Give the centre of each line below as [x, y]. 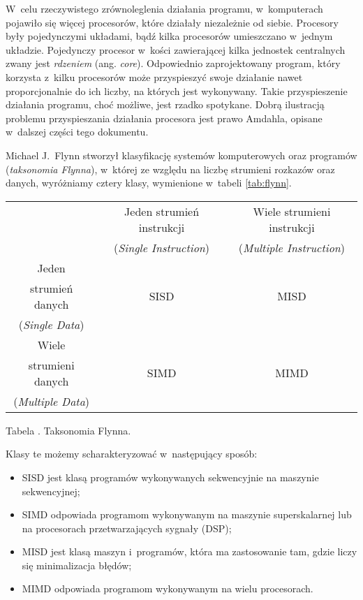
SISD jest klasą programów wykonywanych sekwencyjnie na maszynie [170, 477]
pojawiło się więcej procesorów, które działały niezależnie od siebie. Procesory [172, 22]
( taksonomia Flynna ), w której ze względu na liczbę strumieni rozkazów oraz [170, 169]
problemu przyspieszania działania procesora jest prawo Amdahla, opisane [164, 118]
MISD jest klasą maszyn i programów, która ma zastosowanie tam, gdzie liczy [190, 551]
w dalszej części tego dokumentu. [77, 132]
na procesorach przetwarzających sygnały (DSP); [127, 528]
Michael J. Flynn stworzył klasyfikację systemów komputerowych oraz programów [181, 155]
